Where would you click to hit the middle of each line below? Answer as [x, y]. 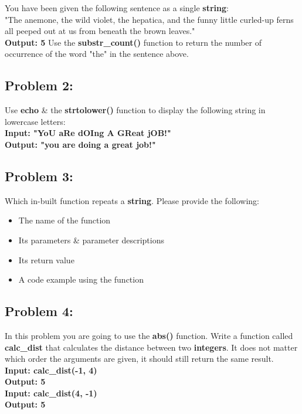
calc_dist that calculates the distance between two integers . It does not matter [151, 347]
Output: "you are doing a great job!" [80, 144]
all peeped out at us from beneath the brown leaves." [100, 31]
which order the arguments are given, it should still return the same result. [139, 359]
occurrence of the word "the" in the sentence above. [97, 54]
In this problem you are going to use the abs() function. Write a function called [149, 335]
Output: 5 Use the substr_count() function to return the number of [133, 42]
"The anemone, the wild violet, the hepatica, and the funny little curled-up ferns [149, 19]
